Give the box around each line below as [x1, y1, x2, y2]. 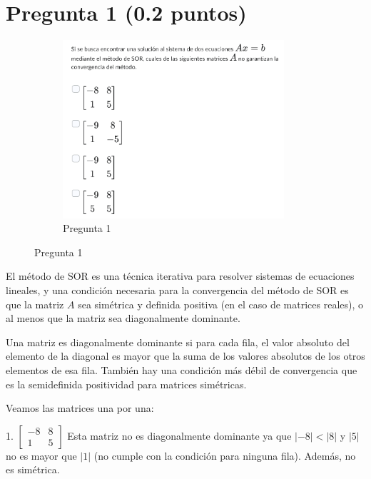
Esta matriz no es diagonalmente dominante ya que [67, 428, 292, 443]
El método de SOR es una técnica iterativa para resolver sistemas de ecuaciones [6, 268, 355, 283]
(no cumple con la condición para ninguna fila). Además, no [93, 448, 356, 463]
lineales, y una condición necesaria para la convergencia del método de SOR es [6, 283, 349, 298]
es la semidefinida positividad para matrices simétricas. [6, 376, 247, 391]
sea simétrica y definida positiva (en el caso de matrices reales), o [78, 296, 364, 311]
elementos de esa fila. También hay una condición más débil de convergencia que [6, 363, 357, 378]
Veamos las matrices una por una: [6, 400, 154, 415]
